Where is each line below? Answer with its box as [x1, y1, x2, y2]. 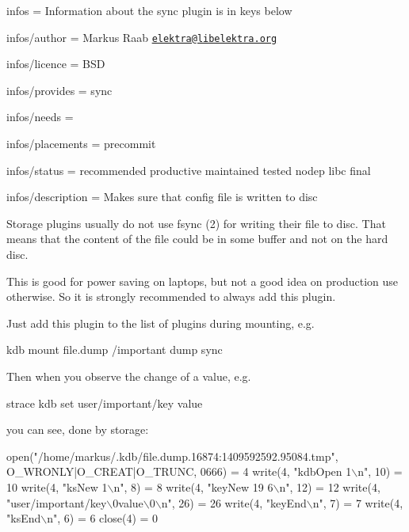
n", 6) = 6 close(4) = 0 [47, 510, 159, 526]
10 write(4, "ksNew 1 [6, 478, 108, 495]
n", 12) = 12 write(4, [279, 478, 380, 495]
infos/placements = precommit [6, 135, 156, 152]
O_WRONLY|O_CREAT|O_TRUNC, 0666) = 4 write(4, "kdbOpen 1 [6, 463, 352, 480]
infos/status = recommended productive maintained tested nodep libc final [6, 161, 371, 178]
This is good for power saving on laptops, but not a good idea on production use [6, 272, 399, 289]
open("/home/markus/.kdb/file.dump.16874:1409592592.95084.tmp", [6, 447, 338, 464]
